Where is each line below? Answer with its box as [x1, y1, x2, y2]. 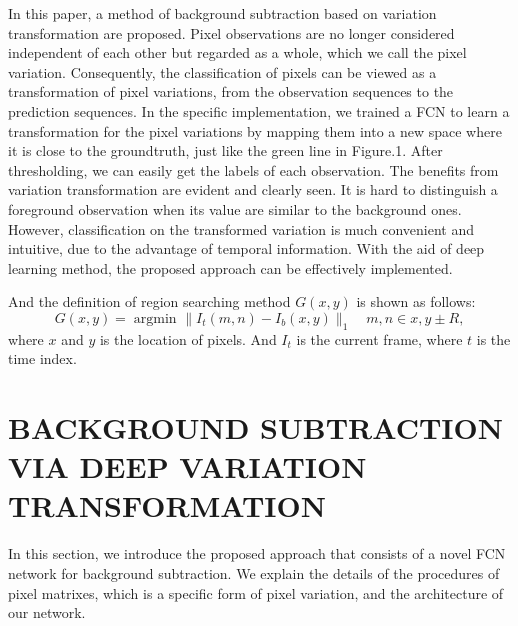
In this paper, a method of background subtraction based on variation [8, 3, 437, 23]
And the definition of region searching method [8, 291, 291, 312]
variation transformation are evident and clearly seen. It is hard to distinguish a [8, 179, 498, 200]
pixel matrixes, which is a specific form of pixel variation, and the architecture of [8, 582, 504, 603]
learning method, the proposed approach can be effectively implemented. [8, 257, 453, 278]
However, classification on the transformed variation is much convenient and [8, 218, 474, 239]
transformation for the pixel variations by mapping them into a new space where [8, 120, 502, 141]
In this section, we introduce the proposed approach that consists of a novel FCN [8, 543, 506, 564]
